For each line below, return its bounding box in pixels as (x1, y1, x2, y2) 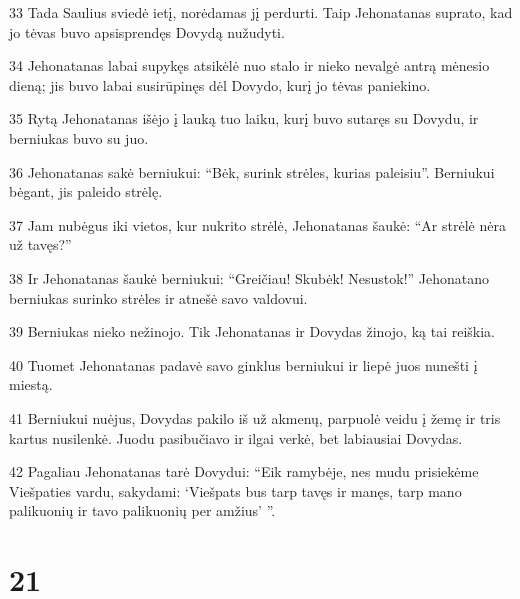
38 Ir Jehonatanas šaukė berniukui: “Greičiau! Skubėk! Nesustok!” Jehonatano (9, 267, 490, 288)
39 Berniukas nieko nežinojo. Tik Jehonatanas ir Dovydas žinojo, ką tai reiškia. (9, 321, 495, 342)
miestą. (9, 374, 53, 395)
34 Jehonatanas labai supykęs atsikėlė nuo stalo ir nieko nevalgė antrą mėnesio (9, 55, 490, 76)
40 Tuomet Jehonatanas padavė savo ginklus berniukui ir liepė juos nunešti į (9, 354, 478, 375)
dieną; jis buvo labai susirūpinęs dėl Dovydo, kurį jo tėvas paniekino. (9, 74, 431, 95)
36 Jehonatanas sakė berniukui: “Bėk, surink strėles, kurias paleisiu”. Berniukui (9, 161, 495, 182)
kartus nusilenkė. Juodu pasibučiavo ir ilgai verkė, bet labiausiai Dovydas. (9, 427, 463, 448)
